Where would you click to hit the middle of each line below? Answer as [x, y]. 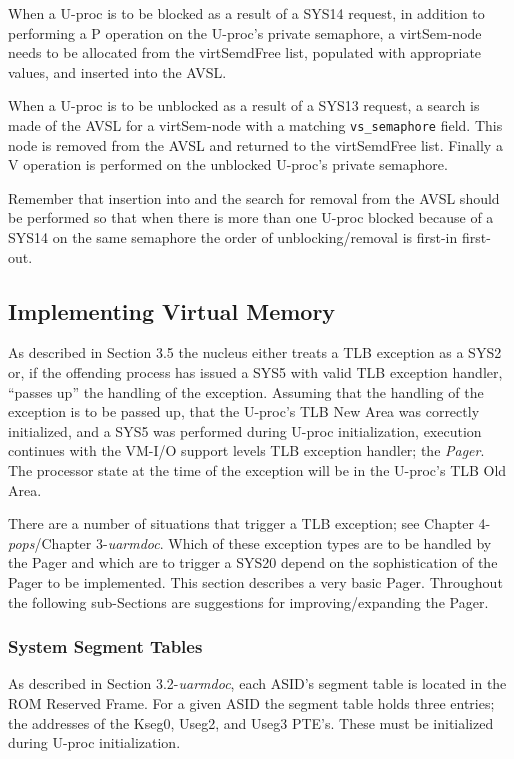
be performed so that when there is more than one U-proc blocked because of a [251, 217]
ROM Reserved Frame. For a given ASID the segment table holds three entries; [251, 702]
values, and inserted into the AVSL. [117, 71]
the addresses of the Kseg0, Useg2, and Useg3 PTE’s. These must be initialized [251, 722]
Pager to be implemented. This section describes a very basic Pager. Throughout [255, 581]
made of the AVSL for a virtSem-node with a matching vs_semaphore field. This [255, 124]
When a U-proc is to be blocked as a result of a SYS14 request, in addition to [246, 13]
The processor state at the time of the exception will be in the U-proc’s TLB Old [257, 469]
